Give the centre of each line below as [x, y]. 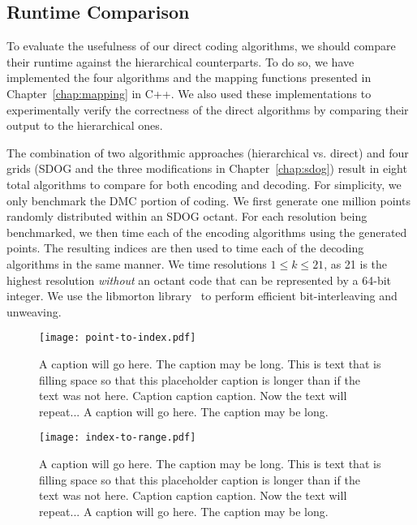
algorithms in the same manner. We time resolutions [137, 263]
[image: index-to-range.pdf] [118, 438]
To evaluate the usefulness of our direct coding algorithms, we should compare [201, 46]
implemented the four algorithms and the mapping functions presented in [189, 77]
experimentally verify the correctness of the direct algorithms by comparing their [208, 109]
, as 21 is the [356, 263]
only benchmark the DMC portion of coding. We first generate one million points [208, 200]
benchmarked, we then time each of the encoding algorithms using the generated [207, 232]
